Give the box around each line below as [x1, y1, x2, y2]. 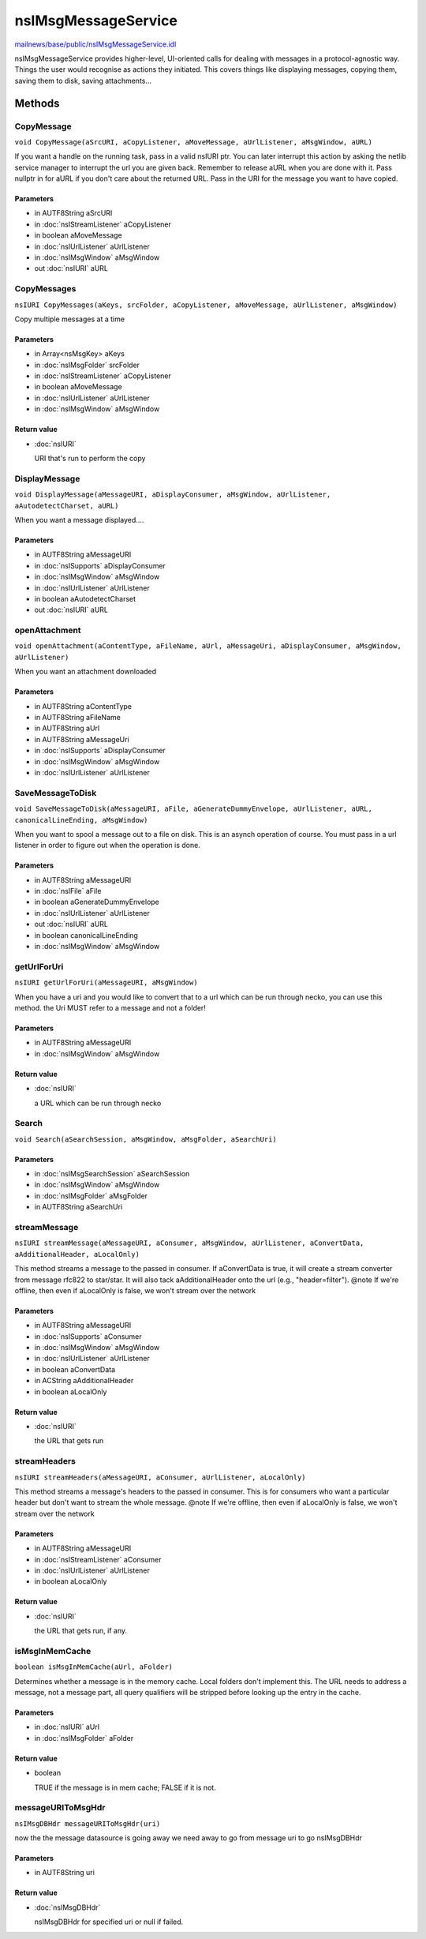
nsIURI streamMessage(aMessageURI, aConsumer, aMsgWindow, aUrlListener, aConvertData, [14, 1239, 364, 1247]
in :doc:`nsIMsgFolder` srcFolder [34, 360, 140, 369]
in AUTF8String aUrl [34, 723, 100, 733]
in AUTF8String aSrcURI [34, 208, 113, 218]
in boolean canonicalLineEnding [34, 930, 138, 939]
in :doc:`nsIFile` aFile [34, 887, 102, 896]
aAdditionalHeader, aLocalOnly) [14, 1250, 140, 1258]
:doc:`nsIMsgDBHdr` [34, 1903, 101, 1912]
